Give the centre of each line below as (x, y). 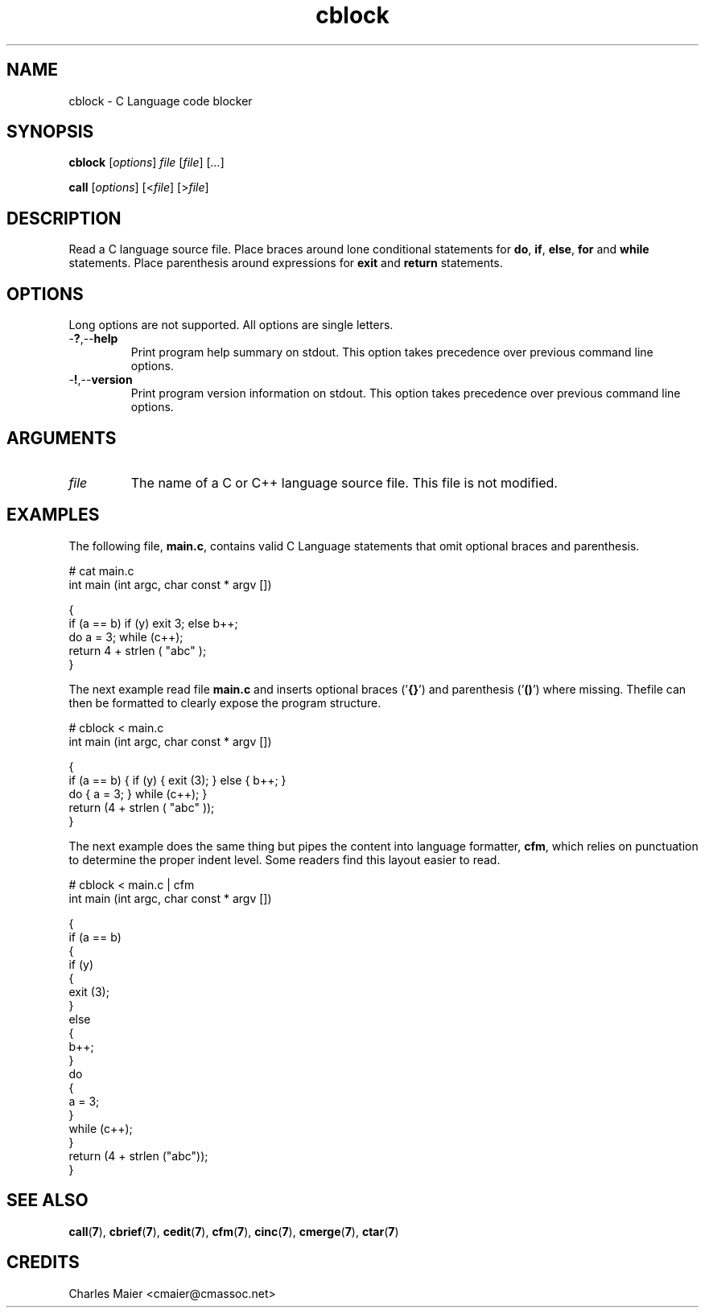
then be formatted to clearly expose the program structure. (225, 702)
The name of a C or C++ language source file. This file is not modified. (344, 482)
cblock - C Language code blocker (161, 101)
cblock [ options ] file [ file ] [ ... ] (146, 163)
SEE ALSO (47, 1201)
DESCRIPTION (64, 218)
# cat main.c (101, 570)
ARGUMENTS (62, 438)
